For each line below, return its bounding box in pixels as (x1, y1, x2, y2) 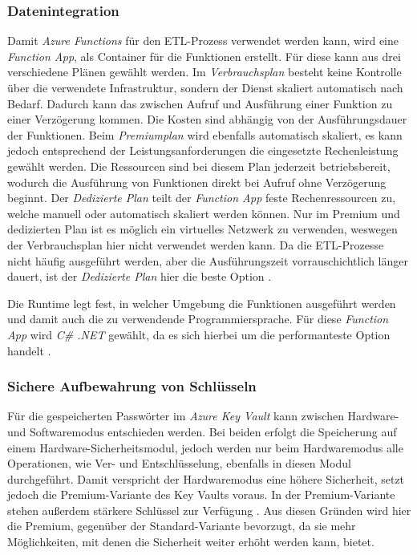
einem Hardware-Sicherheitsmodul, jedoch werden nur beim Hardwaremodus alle (7, 439, 403, 456)
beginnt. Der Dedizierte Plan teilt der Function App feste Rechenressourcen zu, (7, 189, 396, 206)
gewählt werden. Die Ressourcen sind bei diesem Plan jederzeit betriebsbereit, (7, 157, 391, 174)
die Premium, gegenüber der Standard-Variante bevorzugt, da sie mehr (7, 517, 356, 534)
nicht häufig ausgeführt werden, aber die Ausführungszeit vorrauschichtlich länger (7, 252, 408, 269)
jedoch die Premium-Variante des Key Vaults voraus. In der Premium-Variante (7, 486, 395, 503)
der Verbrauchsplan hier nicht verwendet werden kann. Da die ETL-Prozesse (7, 236, 384, 253)
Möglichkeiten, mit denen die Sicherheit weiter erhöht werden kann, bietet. (7, 533, 374, 550)
